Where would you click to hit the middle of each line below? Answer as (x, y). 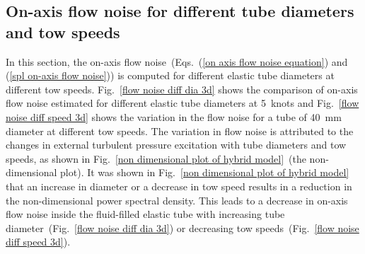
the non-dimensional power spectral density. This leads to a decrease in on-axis (177, 200)
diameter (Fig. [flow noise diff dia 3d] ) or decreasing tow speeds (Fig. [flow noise (182, 227)
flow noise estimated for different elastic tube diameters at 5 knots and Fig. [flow (182, 103)
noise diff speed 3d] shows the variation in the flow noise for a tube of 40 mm (174, 116)
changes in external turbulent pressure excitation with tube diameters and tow (176, 145)
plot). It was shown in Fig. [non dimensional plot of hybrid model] (205, 172)
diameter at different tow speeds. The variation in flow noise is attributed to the (180, 131)
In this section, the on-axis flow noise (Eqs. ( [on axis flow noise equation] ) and (177, 61)
